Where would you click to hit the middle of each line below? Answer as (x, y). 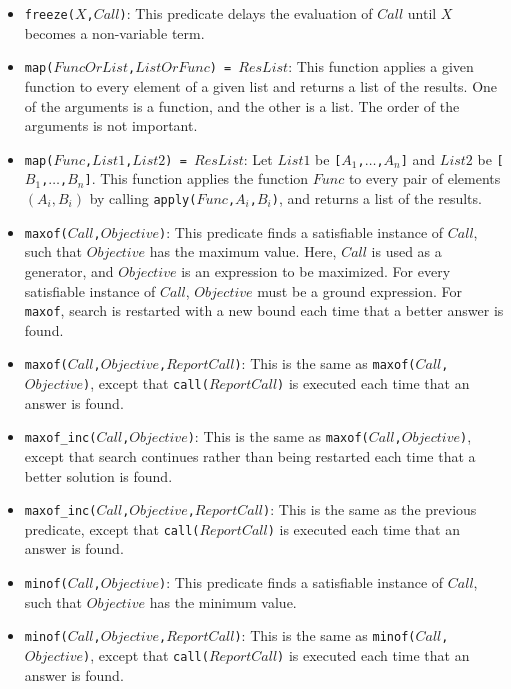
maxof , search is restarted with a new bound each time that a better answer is (264, 310)
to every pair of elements (424, 178)
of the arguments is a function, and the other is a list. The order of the (242, 105)
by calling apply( (143, 198)
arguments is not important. (111, 125)
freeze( (49, 15)
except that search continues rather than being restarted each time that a (250, 455)
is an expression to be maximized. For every (316, 270)
